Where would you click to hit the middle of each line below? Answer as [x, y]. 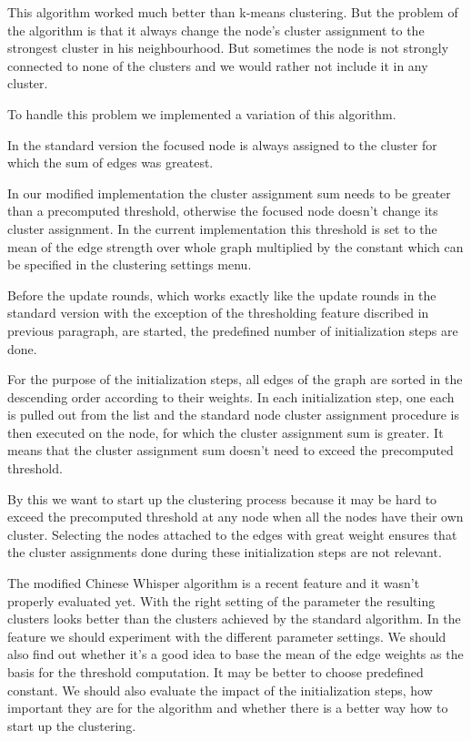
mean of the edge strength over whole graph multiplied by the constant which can [235, 246]
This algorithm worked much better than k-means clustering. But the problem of [233, 12]
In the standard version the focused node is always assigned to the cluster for [222, 144]
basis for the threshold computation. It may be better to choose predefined [215, 672]
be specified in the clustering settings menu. [130, 264]
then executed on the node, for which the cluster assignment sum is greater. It [225, 432]
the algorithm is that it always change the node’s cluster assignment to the [216, 30]
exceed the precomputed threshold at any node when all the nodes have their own [235, 517]
